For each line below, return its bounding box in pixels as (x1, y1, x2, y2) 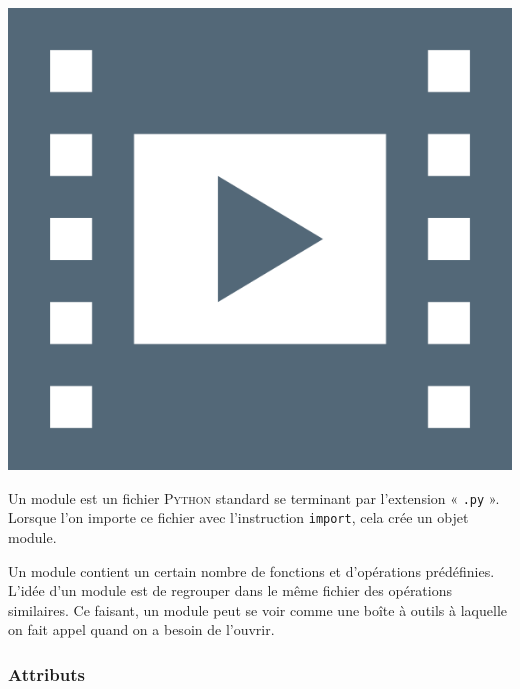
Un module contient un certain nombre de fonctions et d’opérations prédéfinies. (8, 560, 495, 581)
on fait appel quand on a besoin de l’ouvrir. (8, 619, 275, 640)
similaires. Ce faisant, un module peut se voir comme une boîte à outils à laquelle (8, 599, 507, 620)
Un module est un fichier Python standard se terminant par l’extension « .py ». (8, 487, 500, 508)
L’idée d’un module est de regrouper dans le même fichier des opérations (8, 580, 453, 601)
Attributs (8, 661, 85, 686)
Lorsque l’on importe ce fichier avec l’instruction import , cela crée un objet (8, 507, 469, 528)
